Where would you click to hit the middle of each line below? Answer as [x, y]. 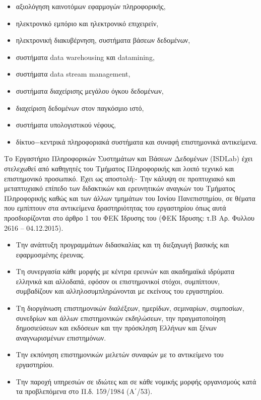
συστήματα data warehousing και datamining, [85, 57]
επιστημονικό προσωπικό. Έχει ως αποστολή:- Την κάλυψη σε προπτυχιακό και [120, 178]
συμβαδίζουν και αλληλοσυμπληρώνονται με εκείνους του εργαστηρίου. [120, 291]
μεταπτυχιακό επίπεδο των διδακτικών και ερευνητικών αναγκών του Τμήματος [120, 188]
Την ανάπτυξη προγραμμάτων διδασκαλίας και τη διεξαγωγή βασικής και [122, 245]
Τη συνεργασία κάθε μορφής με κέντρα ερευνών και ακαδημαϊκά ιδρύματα [125, 271]
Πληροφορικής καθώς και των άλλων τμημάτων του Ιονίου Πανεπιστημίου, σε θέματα [130, 198]
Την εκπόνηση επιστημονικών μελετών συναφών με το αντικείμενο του [120, 354]
